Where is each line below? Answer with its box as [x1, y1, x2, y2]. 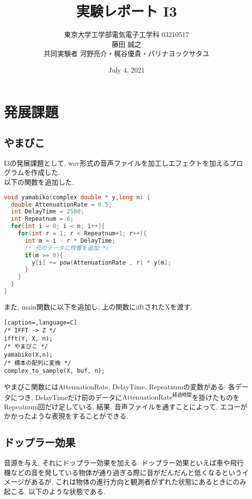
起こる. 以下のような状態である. [4, 486, 106, 496]
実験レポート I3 [76, 1, 177, 21]
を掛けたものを [192, 392, 240, 402]
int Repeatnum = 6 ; [11, 215, 74, 223]
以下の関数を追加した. [4, 177, 74, 187]
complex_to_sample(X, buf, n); [4, 367, 105, 375]
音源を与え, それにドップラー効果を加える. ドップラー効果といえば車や [4, 458, 230, 468]
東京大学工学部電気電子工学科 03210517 [64, 29, 189, 39]
